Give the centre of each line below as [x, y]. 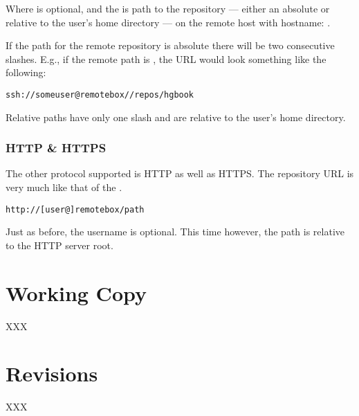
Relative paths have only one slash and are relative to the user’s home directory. [176, 117]
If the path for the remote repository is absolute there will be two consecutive [170, 45]
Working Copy [76, 292]
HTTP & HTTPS [56, 148]
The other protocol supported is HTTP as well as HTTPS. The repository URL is [180, 173]
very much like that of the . [64, 187]
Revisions [52, 373]
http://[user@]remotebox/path [75, 209]
